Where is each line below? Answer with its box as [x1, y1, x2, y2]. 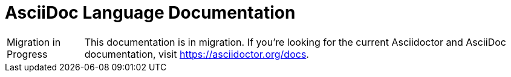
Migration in [7, 35, 61, 48]
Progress [7, 48, 48, 60]
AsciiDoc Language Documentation [5, 2, 296, 23]
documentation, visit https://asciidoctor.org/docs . [84, 48, 309, 60]
